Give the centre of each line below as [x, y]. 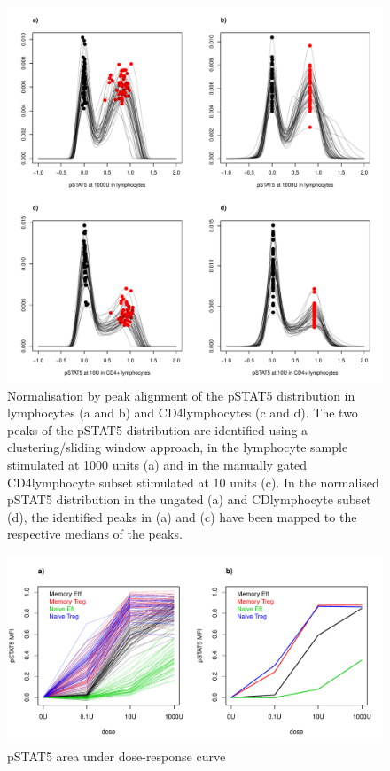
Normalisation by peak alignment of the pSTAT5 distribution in [181, 395]
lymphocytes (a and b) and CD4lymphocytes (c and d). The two [183, 413]
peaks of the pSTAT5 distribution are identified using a [158, 429]
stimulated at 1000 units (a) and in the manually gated [157, 464]
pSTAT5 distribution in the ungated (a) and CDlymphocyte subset [189, 499]
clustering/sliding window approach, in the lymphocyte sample [178, 447]
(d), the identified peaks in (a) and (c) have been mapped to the [182, 516]
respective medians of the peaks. [95, 534]
